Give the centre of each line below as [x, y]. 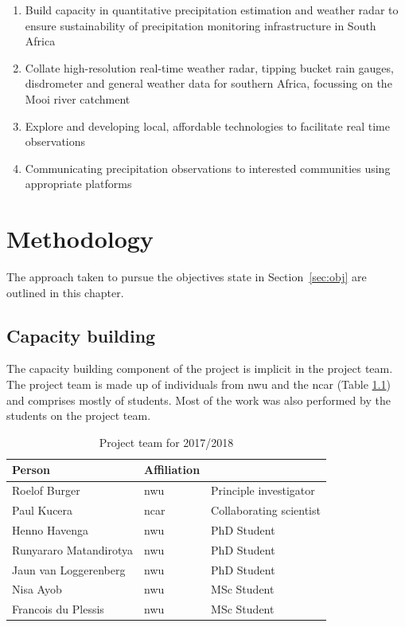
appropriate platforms [78, 184]
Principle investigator [263, 490]
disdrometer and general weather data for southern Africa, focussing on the [208, 83]
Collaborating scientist [266, 510]
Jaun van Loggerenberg [69, 569]
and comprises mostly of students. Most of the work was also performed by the [199, 400]
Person [31, 470]
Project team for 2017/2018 [166, 442]
